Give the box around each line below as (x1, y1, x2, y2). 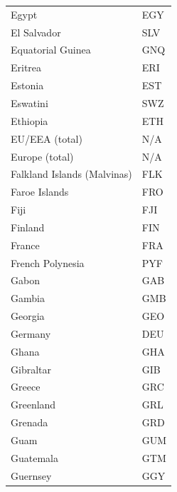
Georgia (11, 308, 45, 323)
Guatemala (11, 450, 58, 465)
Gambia (11, 291, 45, 306)
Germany (11, 326, 51, 341)
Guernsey (11, 468, 52, 483)
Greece (11, 379, 41, 394)
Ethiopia (11, 113, 48, 128)
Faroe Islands (11, 184, 69, 199)
